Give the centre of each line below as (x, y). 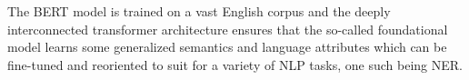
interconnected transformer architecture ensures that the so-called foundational (228, 29)
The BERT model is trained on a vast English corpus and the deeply (199, 11)
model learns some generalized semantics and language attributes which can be (227, 47)
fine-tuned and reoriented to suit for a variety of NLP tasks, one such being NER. (235, 64)
